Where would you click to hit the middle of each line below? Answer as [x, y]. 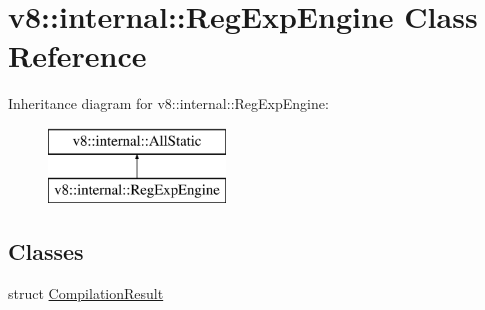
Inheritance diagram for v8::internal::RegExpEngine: [168, 103]
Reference [77, 55]
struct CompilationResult [86, 293]
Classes [46, 251]
